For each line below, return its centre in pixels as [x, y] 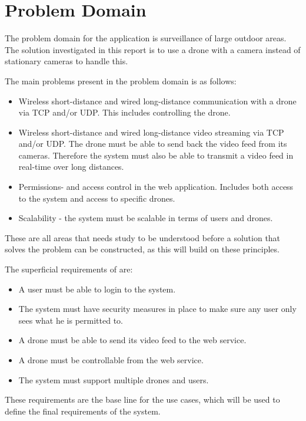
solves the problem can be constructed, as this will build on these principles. [142, 249]
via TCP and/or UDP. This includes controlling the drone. [124, 112]
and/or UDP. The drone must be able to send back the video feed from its [153, 144]
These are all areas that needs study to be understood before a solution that [143, 237]
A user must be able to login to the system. [97, 289]
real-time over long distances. [71, 167]
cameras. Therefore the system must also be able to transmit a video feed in [156, 155]
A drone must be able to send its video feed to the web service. [132, 340]
